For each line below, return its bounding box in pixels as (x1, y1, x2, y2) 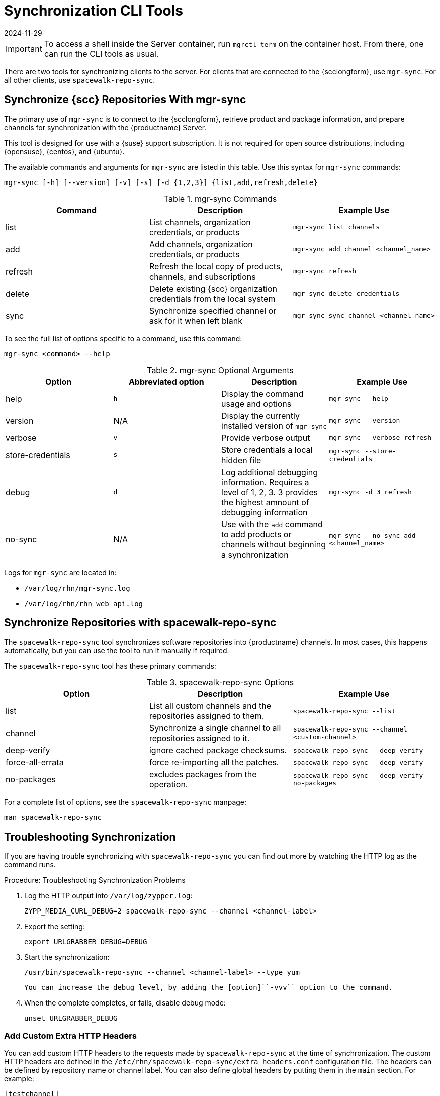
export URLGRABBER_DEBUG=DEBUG (24, 938, 147, 946)
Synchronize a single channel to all (149, 723, 281, 734)
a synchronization (221, 549, 289, 560)
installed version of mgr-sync (221, 420, 327, 431)
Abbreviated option (128, 376, 204, 387)
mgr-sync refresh (293, 267, 357, 276)
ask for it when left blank (149, 315, 242, 326)
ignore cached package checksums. (149, 745, 287, 756)
